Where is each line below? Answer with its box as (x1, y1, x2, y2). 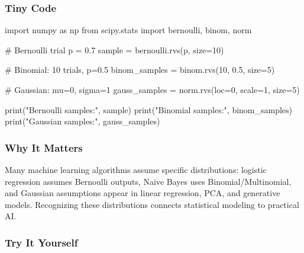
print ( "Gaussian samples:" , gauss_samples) (5, 115, 160, 127)
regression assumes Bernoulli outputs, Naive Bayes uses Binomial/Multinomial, (5, 175, 292, 187)
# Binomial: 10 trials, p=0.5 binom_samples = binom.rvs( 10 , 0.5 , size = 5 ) (5, 63, 275, 76)
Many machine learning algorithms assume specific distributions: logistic (5, 164, 267, 175)
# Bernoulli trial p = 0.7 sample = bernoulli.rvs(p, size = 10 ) (5, 43, 224, 56)
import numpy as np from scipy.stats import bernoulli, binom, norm (5, 24, 252, 36)
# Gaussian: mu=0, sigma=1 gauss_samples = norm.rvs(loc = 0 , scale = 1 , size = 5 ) (5, 84, 300, 95)
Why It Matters (5, 140, 83, 155)
